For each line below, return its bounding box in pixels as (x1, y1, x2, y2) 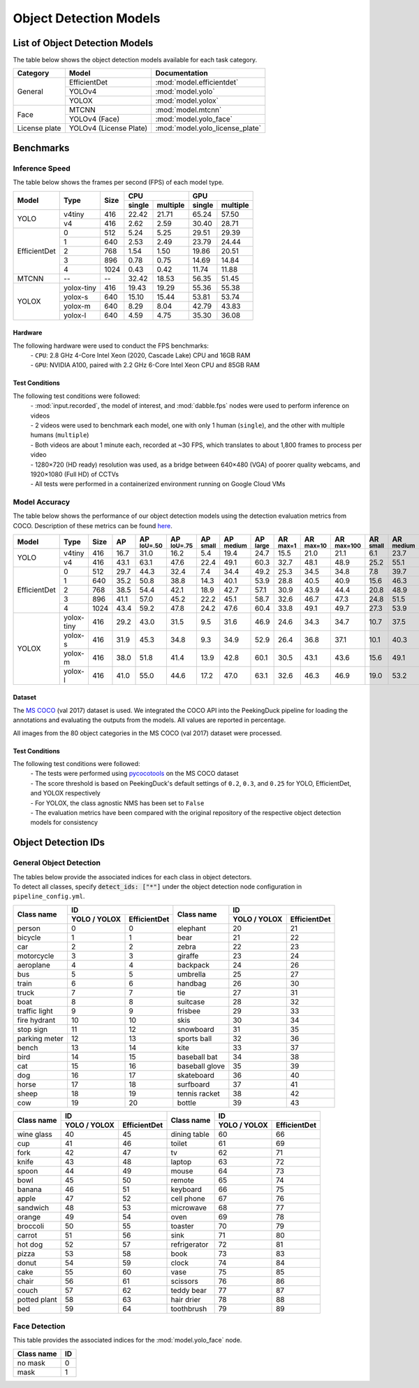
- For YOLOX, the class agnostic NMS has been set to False (30, 798, 205, 807)
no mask (17, 1358, 45, 1368)
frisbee (177, 1006, 201, 1016)
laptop (170, 1156, 192, 1166)
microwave (170, 1203, 207, 1212)
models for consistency (30, 819, 98, 827)
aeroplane (17, 960, 50, 970)
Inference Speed (13, 163, 71, 173)
